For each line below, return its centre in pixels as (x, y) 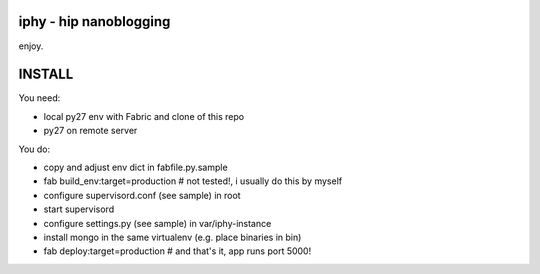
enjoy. (31, 46)
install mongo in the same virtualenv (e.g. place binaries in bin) (172, 237)
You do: (34, 149)
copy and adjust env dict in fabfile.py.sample (136, 167)
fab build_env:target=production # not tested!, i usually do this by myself (193, 181)
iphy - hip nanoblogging (94, 21)
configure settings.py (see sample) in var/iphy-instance (157, 223)
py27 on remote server (90, 131)
